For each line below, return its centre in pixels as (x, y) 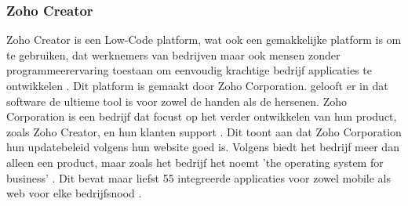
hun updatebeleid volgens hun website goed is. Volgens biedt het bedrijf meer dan (203, 147)
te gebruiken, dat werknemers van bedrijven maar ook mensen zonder (173, 54)
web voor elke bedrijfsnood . (74, 193)
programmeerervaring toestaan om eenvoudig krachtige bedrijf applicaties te (189, 70)
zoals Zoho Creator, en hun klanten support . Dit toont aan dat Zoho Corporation (204, 131)
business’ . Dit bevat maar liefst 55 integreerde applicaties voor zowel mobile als (199, 177)
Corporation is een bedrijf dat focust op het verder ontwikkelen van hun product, (202, 116)
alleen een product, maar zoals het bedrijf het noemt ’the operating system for (195, 162)
